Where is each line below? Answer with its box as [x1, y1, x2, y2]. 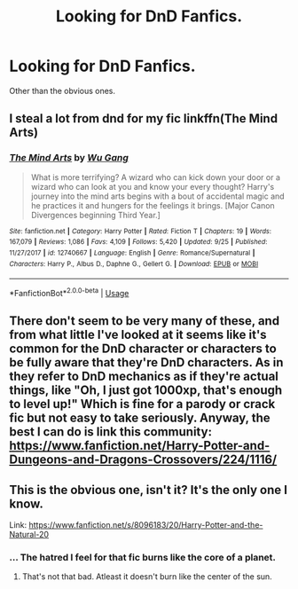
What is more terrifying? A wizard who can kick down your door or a [30, 171, 281, 183]
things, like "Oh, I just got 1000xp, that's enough [9, 383, 283, 398]
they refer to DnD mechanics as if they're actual [9, 369, 279, 384]
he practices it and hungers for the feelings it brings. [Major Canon [30, 200, 275, 210]
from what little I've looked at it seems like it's [9, 327, 268, 342]
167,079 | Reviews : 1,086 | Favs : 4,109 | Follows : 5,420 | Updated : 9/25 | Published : [9, 238, 268, 247]
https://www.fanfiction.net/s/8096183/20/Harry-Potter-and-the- [28, 520, 263, 530]
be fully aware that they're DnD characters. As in [9, 355, 284, 370]
